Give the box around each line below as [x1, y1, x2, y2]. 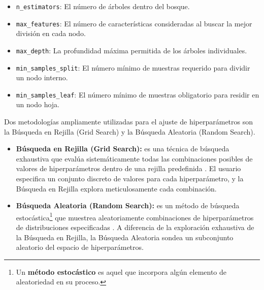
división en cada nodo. [16, 28, 86, 39]
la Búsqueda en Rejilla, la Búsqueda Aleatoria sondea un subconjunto [16, 232, 234, 242]
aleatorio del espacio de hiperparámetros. [16, 242, 144, 252]
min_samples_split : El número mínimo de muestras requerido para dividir [16, 62, 250, 73]
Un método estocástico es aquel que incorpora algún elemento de [16, 266, 227, 277]
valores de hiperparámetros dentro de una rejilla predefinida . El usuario [16, 163, 241, 174]
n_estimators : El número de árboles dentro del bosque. [16, 1, 190, 11]
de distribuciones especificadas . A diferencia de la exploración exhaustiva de [16, 222, 254, 233]
